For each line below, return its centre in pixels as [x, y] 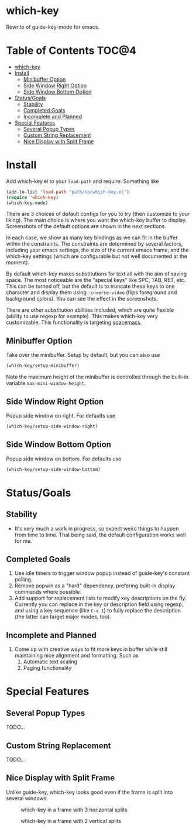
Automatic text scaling [50, 662]
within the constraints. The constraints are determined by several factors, [94, 244]
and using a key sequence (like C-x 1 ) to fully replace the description [98, 611]
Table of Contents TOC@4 [71, 51]
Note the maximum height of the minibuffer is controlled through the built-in [97, 377]
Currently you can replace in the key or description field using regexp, [99, 604]
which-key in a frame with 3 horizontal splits [74, 810]
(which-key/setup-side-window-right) [52, 426]
